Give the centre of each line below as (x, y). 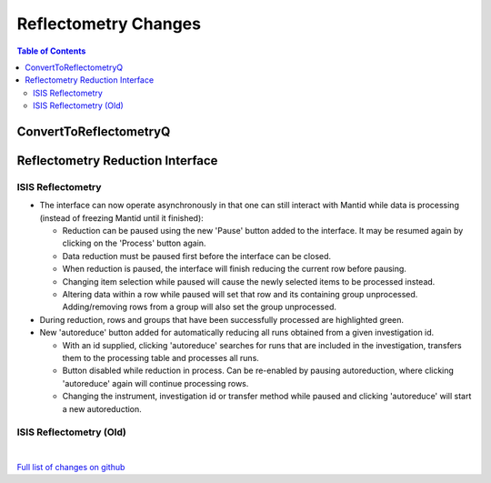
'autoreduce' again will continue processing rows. (155, 383)
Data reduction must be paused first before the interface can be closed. (197, 256)
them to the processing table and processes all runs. (160, 357)
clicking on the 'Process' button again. (134, 243)
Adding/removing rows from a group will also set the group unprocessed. (199, 307)
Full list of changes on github (71, 468)
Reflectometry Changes (109, 24)
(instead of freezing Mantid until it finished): (121, 217)
